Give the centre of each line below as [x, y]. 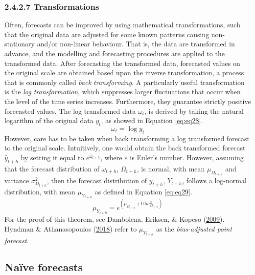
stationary [20, 44]
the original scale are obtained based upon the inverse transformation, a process [124, 73]
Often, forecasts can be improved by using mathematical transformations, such [123, 25]
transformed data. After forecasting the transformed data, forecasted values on [122, 63]
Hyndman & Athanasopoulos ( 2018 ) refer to [71, 228]
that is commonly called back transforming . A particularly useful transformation [125, 82]
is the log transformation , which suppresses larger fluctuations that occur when [123, 92]
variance [17, 180]
